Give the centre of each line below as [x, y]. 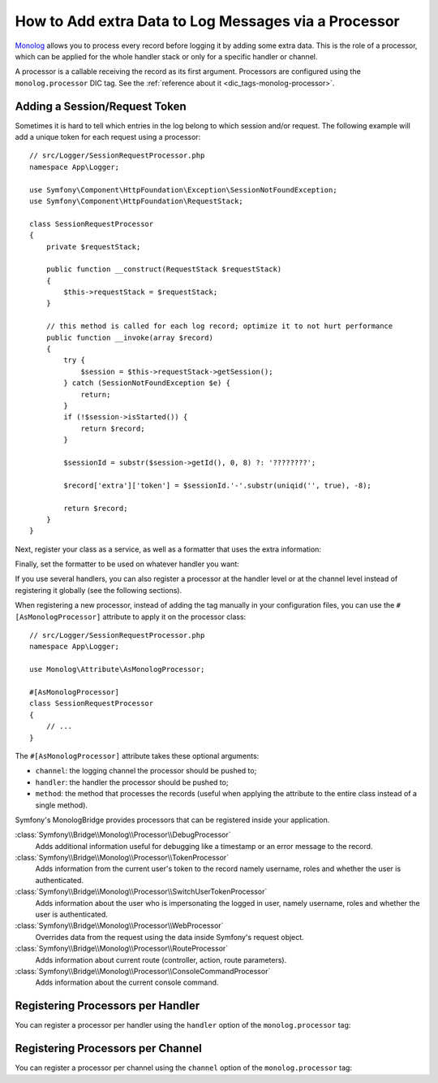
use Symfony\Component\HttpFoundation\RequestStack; [136, 201]
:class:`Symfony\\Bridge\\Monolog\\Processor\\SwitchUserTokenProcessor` [141, 892]
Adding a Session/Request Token [101, 106]
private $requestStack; [93, 247]
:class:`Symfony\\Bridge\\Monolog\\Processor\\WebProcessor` [119, 925]
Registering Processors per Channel [108, 1048]
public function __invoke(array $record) [130, 338]
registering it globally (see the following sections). [99, 590]
